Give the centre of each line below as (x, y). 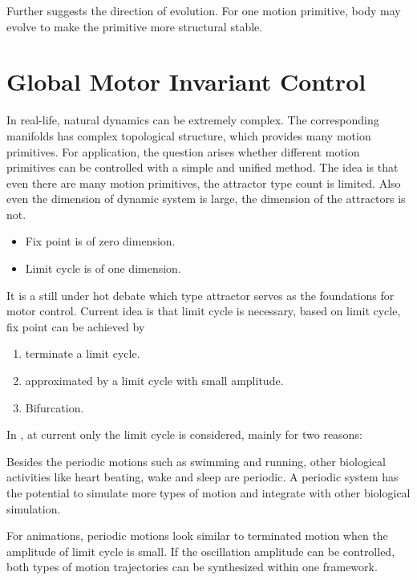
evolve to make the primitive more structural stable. (135, 26)
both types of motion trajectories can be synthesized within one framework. (192, 567)
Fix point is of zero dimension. (100, 241)
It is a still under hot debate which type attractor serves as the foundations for (200, 295)
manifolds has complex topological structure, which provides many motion (189, 135)
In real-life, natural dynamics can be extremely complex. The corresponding (193, 120)
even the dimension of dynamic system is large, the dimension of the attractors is (206, 199)
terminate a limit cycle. (83, 353)
